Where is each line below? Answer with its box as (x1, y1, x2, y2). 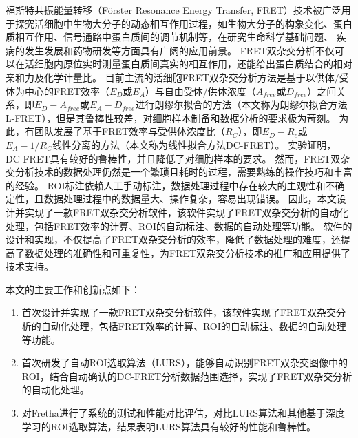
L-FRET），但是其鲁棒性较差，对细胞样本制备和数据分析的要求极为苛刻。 (6, 110, 336, 125)
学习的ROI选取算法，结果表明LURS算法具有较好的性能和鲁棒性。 (21, 419, 316, 433)
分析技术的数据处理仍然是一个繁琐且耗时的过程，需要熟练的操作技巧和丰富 (14, 165, 352, 179)
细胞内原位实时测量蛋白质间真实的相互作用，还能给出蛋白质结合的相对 (34, 56, 352, 71)
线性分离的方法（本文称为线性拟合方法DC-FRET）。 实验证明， (52, 137, 337, 152)
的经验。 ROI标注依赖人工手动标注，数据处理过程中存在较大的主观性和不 (6, 178, 335, 192)
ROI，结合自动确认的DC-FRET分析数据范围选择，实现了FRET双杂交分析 (21, 368, 352, 383)
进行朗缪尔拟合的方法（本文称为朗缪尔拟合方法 (135, 97, 348, 112)
